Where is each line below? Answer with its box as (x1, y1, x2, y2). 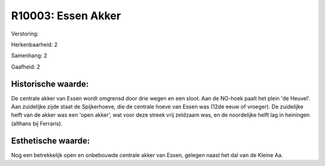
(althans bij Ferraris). (11, 120, 63, 127)
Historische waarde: (11, 79, 89, 89)
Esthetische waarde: (11, 135, 90, 146)
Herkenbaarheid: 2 (11, 41, 58, 48)
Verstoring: (11, 30, 39, 37)
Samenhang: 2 (11, 52, 48, 60)
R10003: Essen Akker (11, 9, 122, 22)
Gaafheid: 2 (11, 63, 40, 70)
